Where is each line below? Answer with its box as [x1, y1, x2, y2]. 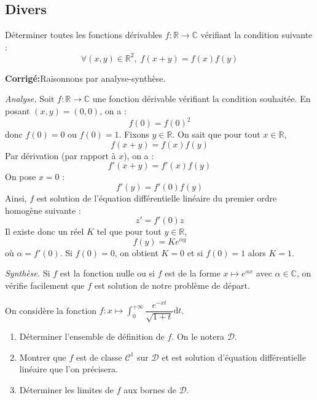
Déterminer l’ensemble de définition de [19, 330, 165, 343]
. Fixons [119, 128, 149, 141]
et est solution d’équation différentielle [162, 350, 306, 363]
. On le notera [171, 330, 224, 343]
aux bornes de [123, 383, 176, 396]
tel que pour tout [96, 225, 162, 238]
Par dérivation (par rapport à [5, 149, 116, 162]
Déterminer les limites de [19, 383, 114, 396]
